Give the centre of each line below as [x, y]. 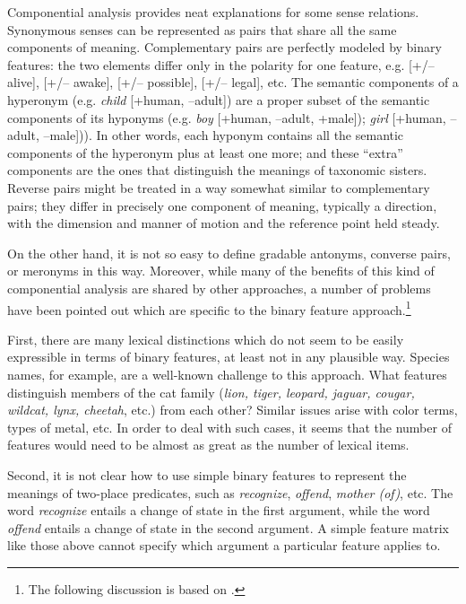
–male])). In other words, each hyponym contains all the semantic [224, 135]
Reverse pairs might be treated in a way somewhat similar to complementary [219, 187]
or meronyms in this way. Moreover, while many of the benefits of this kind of [221, 271]
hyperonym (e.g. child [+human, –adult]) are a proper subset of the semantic [219, 99]
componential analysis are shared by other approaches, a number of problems [219, 288]
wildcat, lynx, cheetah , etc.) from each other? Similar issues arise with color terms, [233, 410]
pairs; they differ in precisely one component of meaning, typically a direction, [222, 205]
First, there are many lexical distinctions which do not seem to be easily [206, 339]
